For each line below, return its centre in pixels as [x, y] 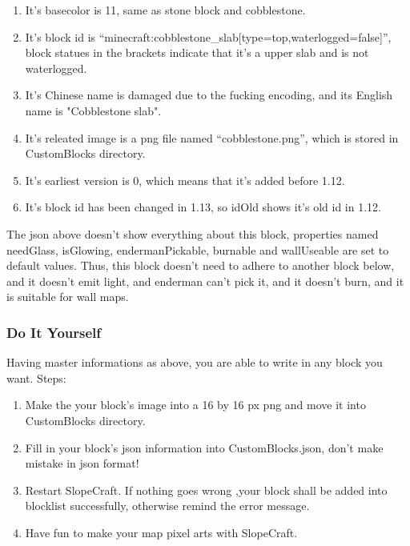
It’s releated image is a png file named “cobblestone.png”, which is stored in [212, 137]
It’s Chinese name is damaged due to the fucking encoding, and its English [209, 95]
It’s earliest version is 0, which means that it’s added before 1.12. [185, 180]
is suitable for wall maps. [68, 297]
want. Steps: [36, 377]
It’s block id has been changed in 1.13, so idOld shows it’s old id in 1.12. [203, 207]
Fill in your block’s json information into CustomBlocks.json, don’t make [204, 447]
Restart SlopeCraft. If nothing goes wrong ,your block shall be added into [206, 490]
